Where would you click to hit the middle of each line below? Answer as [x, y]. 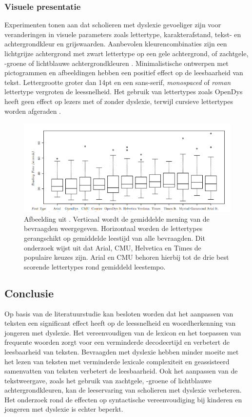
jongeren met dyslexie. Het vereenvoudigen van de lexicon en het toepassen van [123, 332]
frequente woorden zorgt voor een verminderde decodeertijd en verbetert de [117, 342]
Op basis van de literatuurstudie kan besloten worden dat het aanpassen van [119, 313]
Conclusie [29, 293]
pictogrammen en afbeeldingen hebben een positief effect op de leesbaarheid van [124, 73]
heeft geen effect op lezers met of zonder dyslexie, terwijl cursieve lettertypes [119, 101]
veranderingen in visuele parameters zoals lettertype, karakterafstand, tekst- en [123, 34]
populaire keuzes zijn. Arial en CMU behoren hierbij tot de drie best [126, 257]
